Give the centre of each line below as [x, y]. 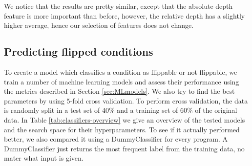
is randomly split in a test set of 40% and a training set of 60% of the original [121, 110]
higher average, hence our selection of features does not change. [99, 25]
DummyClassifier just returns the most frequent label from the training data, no [124, 148]
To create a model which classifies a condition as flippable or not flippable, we [121, 72]
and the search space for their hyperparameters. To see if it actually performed [122, 129]
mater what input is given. [44, 158]
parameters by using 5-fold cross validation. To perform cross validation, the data [126, 100]
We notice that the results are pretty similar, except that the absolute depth [118, 6]
